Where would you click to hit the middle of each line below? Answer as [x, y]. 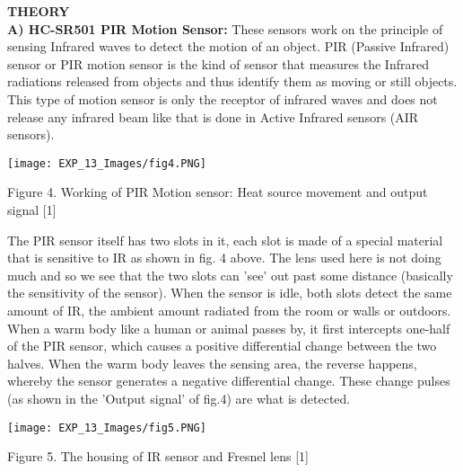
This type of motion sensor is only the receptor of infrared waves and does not [223, 98]
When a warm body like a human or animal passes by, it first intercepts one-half [229, 328]
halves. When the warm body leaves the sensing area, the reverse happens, [212, 363]
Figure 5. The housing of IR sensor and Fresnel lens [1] [158, 456]
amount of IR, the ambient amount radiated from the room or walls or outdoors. [229, 310]
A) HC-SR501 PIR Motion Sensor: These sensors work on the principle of [225, 28]
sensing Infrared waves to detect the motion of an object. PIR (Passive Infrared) [228, 46]
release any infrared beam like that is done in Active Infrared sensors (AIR [213, 116]
